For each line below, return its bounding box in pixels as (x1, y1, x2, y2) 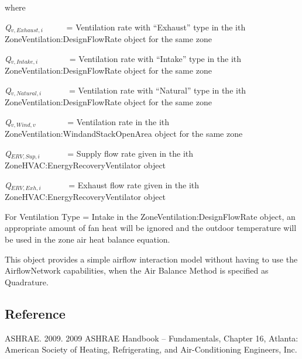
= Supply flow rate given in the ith (67, 147, 194, 159)
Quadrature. (5, 275, 49, 288)
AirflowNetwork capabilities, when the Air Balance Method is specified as (5, 264, 269, 277)
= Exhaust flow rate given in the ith (68, 178, 200, 191)
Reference (5, 304, 66, 322)
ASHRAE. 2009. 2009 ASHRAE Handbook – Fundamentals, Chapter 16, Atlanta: (5, 332, 298, 344)
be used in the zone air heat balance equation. (5, 233, 170, 246)
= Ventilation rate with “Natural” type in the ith (68, 84, 246, 96)
